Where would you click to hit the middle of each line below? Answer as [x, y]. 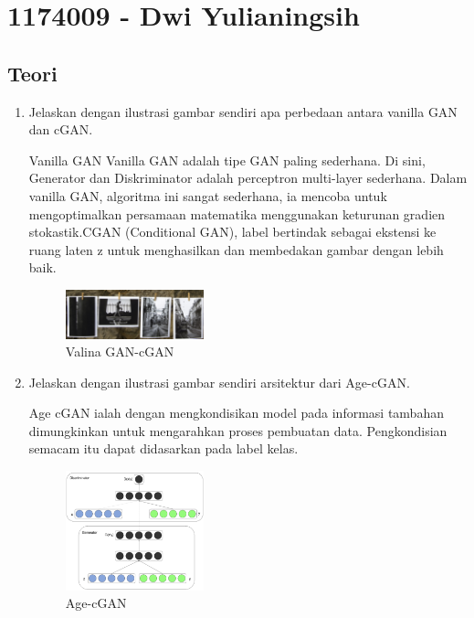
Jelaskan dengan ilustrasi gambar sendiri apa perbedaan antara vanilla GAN [243, 111]
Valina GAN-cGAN [120, 352]
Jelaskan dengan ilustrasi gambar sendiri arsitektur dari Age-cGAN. [219, 382]
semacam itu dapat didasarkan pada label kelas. [163, 448]
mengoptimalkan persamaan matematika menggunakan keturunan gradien [237, 213]
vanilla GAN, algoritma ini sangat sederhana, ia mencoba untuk [208, 195]
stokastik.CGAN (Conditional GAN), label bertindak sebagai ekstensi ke [232, 232]
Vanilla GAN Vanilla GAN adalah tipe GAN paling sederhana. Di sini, [227, 160]
